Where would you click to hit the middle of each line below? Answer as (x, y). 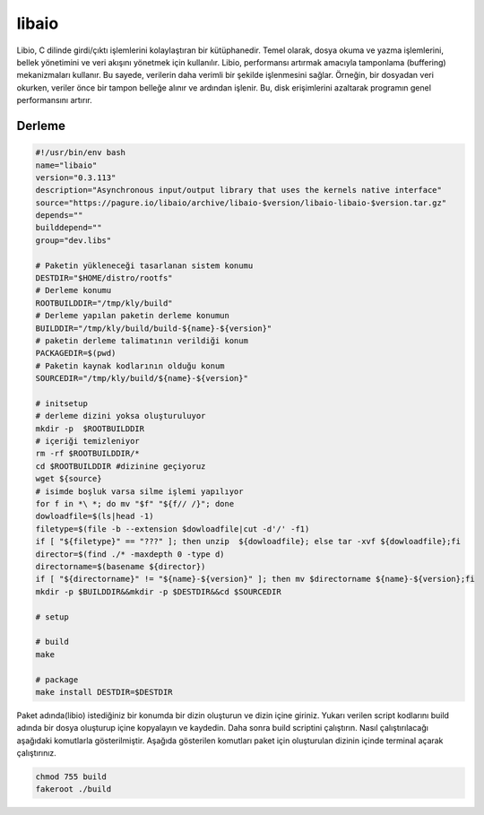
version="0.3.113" (76, 178)
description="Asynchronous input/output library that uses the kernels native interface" (239, 190)
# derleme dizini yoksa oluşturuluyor (121, 416)
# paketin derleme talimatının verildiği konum (142, 340)
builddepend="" (69, 228)
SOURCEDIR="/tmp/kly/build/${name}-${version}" (142, 378)
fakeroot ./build (73, 789)
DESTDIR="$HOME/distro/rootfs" (104, 278)
